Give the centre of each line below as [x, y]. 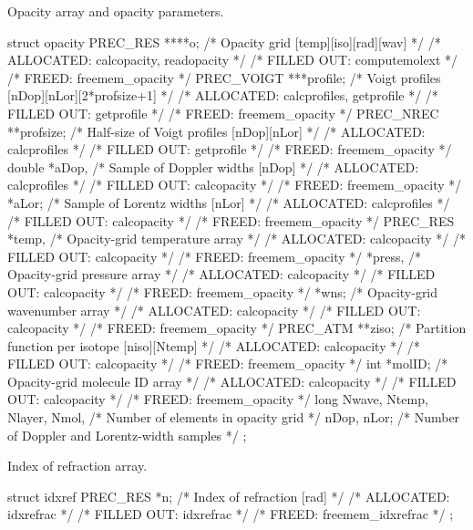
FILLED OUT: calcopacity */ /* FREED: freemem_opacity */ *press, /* [215, 256]
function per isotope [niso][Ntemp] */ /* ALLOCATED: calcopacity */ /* [214, 345]
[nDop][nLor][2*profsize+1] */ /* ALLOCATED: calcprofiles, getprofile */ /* [223, 95]
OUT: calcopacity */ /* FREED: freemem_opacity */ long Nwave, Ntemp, [218, 399]
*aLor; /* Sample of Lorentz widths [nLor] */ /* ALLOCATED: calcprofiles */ [229, 202]
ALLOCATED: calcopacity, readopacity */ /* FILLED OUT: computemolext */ [233, 60]
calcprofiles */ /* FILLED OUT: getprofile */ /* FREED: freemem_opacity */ [230, 149]
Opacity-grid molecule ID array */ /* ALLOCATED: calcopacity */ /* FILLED [232, 381]
